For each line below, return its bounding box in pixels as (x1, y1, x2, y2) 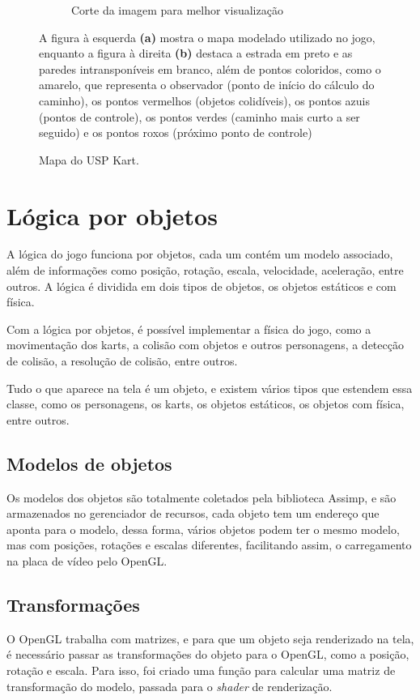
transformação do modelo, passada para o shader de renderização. (6, 677, 333, 694)
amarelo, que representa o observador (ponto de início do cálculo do (39, 76, 375, 93)
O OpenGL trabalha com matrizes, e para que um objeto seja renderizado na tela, (6, 630, 414, 647)
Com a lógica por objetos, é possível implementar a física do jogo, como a (6, 320, 371, 337)
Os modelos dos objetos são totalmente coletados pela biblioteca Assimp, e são (6, 489, 397, 506)
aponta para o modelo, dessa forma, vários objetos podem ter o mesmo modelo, (6, 520, 400, 537)
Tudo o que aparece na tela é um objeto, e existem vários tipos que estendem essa (6, 379, 413, 396)
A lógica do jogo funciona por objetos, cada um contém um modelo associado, (6, 245, 393, 262)
